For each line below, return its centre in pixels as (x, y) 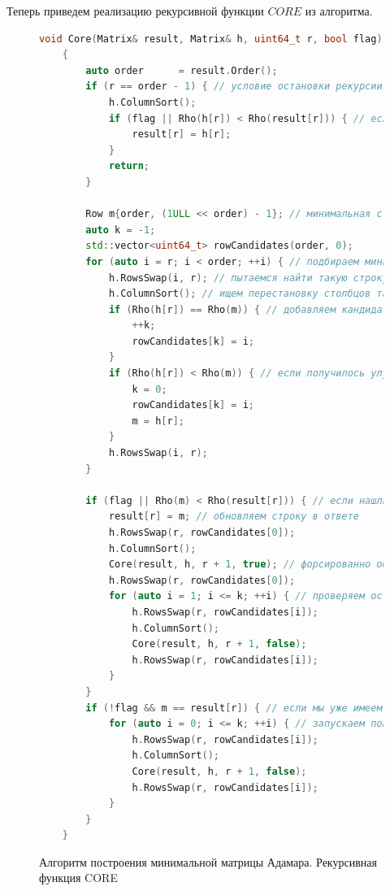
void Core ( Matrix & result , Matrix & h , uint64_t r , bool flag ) (211, 39)
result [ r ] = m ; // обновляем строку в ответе (234, 517)
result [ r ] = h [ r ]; (182, 135)
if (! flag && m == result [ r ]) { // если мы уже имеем (234, 708)
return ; (129, 166)
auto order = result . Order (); (182, 70)
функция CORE (78, 878)
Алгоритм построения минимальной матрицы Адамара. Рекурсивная (208, 861)
